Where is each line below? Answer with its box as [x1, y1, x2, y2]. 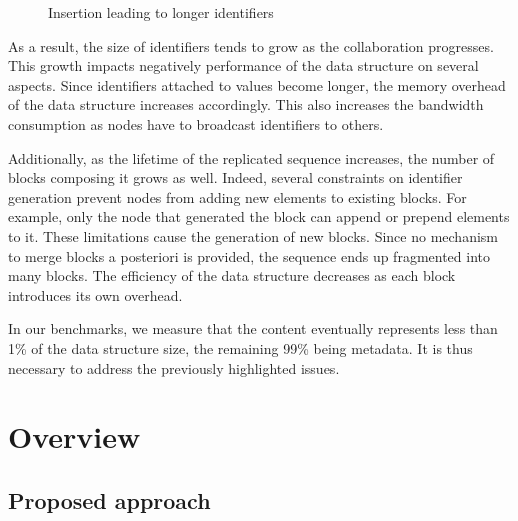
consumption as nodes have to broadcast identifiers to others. [8, 113, 384, 134]
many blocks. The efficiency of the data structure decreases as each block [8, 265, 456, 286]
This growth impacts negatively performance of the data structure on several [8, 55, 479, 76]
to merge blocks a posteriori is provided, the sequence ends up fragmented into [8, 245, 491, 266]
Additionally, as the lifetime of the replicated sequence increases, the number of [8, 147, 495, 168]
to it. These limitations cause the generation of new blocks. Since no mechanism [8, 225, 498, 246]
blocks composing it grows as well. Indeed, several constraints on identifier [8, 167, 463, 188]
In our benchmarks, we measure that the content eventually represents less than [8, 318, 498, 339]
